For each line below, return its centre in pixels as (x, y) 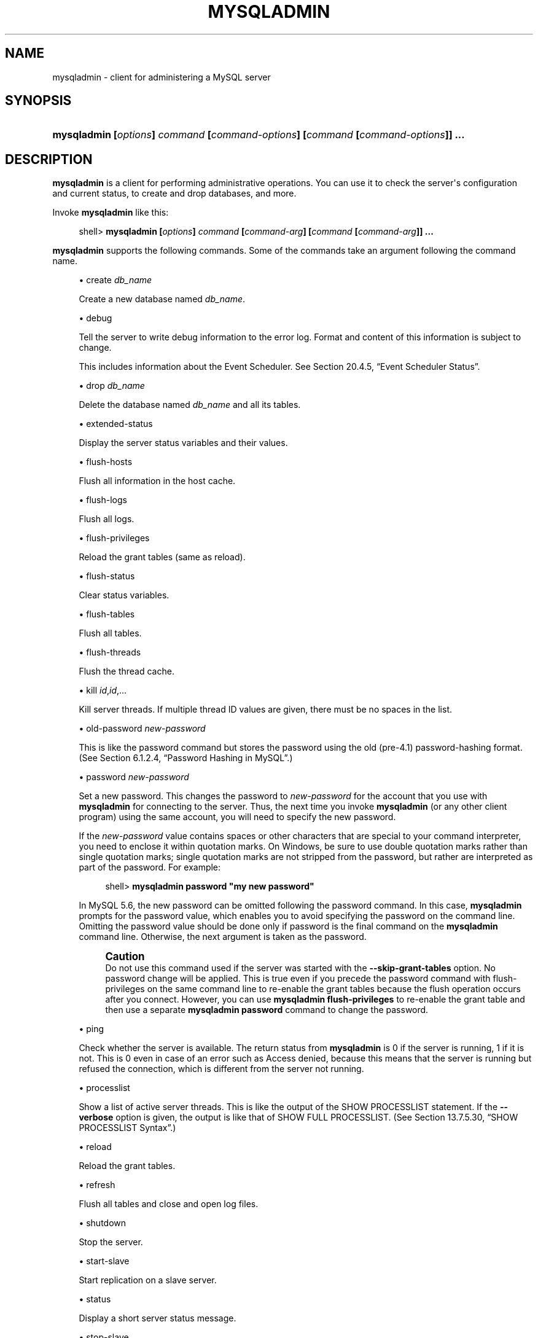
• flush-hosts (106, 462)
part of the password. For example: (150, 867)
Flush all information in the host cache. (157, 481)
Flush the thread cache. (127, 671)
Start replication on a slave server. (148, 1280)
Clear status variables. (124, 595)
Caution (125, 957)
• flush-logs (103, 500)
